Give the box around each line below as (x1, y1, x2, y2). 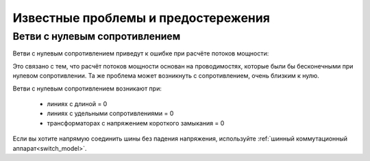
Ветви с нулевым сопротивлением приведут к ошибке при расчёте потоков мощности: (12, 49, 269, 58)
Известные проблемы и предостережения (12, 10, 271, 25)
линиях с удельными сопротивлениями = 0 (47, 110, 174, 118)
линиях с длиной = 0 (47, 99, 108, 108)
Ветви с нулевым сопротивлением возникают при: (12, 84, 162, 92)
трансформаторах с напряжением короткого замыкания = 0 (47, 119, 225, 127)
